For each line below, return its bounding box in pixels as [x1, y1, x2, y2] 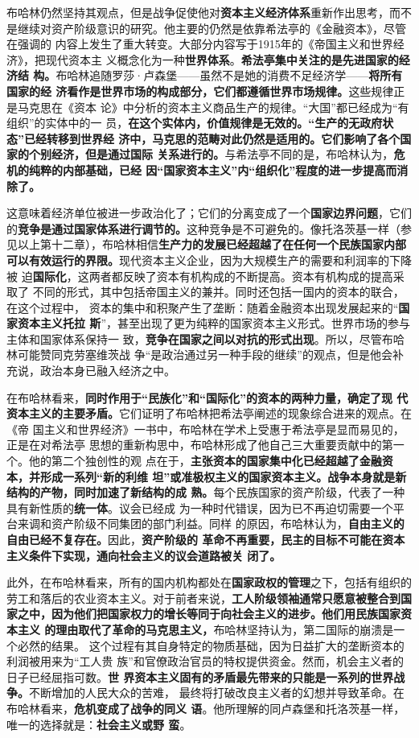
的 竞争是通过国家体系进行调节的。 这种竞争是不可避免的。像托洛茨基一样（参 [6, 220, 412, 237]
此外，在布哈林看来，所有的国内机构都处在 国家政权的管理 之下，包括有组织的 [6, 574, 412, 591]
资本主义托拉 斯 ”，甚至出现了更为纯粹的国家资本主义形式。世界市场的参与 [17, 315, 410, 332]
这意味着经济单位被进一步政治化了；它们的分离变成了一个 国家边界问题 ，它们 [6, 204, 412, 221]
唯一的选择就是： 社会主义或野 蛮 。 [6, 715, 191, 732]
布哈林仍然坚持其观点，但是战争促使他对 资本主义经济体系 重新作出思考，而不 [6, 4, 412, 20]
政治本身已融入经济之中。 [39, 362, 175, 379]
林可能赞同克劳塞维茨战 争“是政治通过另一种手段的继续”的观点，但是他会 [6, 346, 392, 363]
